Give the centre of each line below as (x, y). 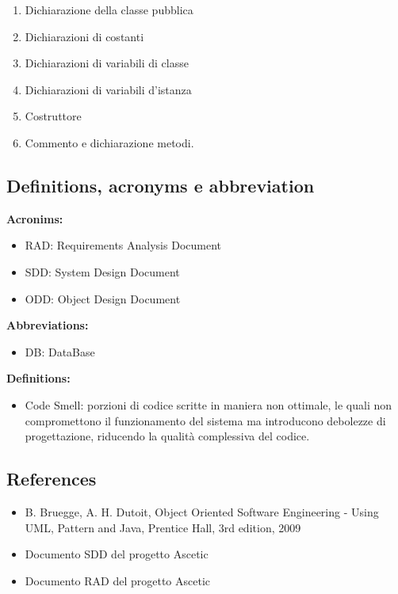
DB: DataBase (60, 351)
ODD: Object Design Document (103, 298)
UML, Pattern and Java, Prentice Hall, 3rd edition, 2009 (163, 527)
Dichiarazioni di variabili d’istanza (108, 89)
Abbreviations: (48, 325)
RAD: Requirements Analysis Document (123, 245)
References (52, 479)
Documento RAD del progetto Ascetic (118, 580)
